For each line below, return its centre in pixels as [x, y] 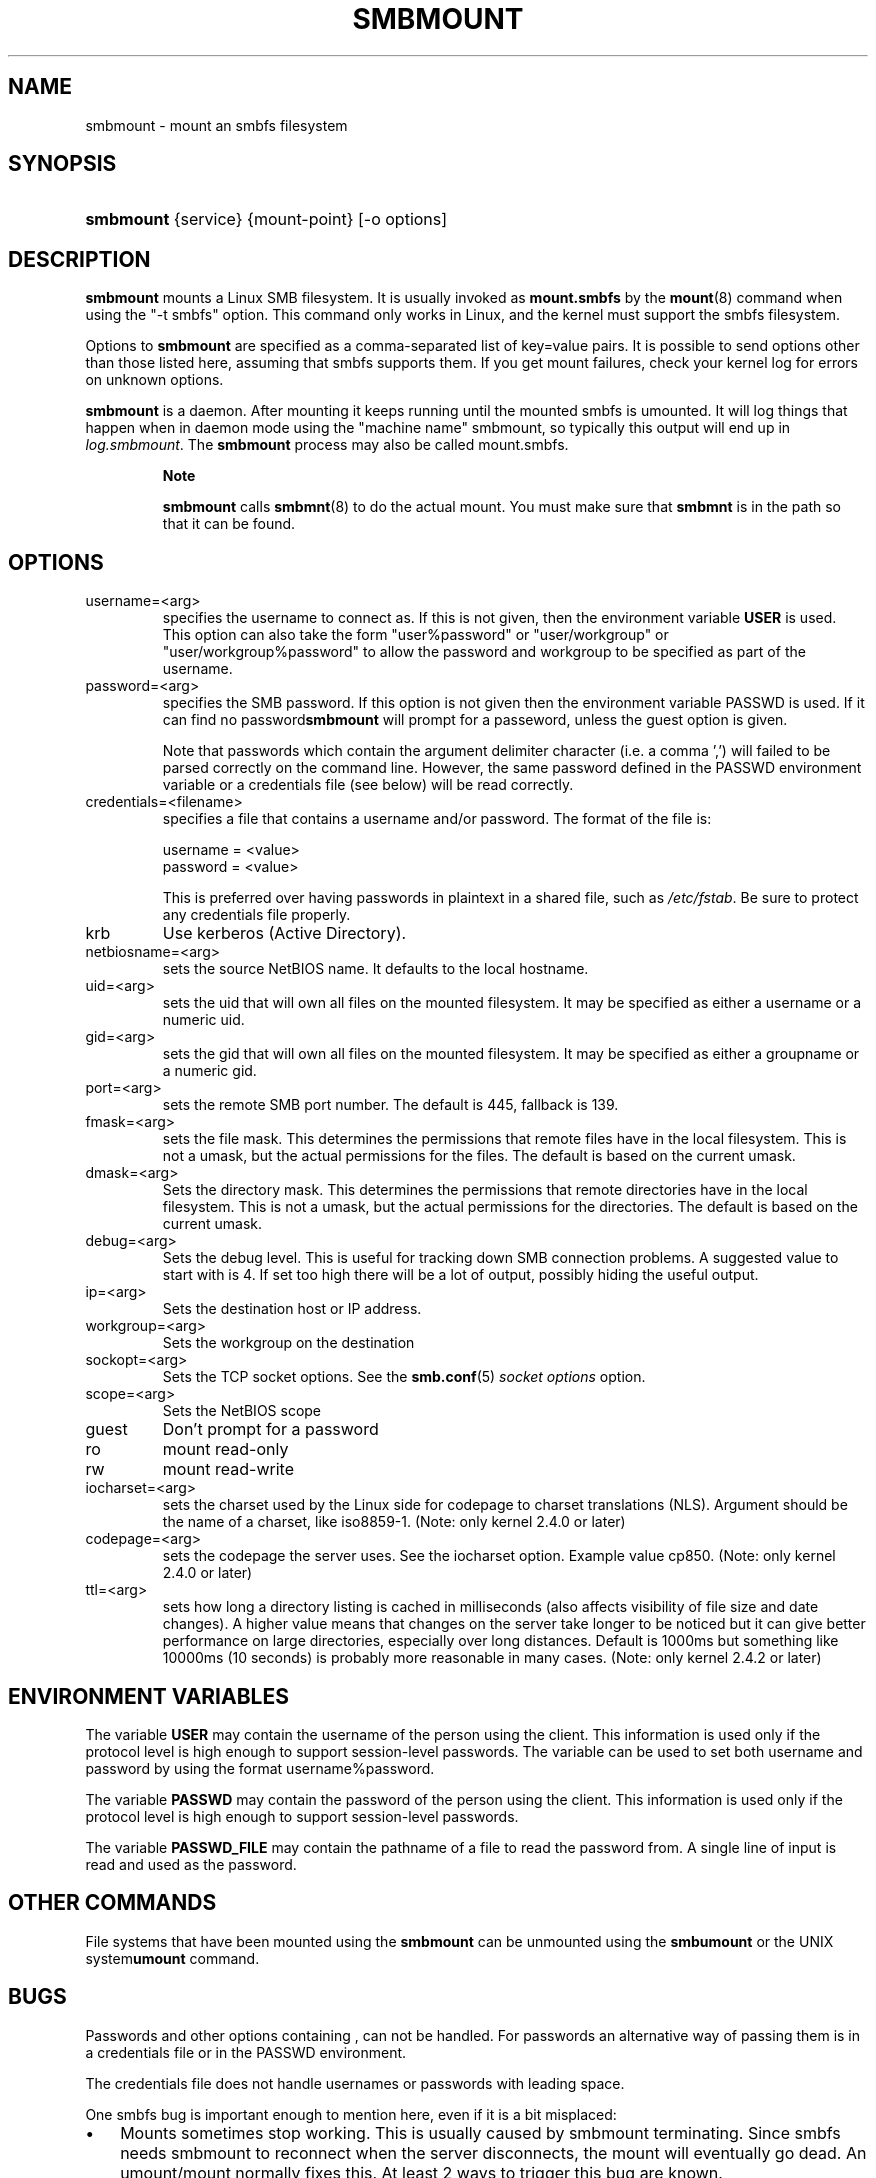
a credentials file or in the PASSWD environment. [246, 2052]
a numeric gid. [209, 1071]
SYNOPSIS [62, 164]
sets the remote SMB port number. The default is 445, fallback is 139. [390, 1105]
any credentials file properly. [256, 915]
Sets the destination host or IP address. [292, 1309]
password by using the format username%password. [260, 1768]
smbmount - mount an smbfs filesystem [216, 125]
